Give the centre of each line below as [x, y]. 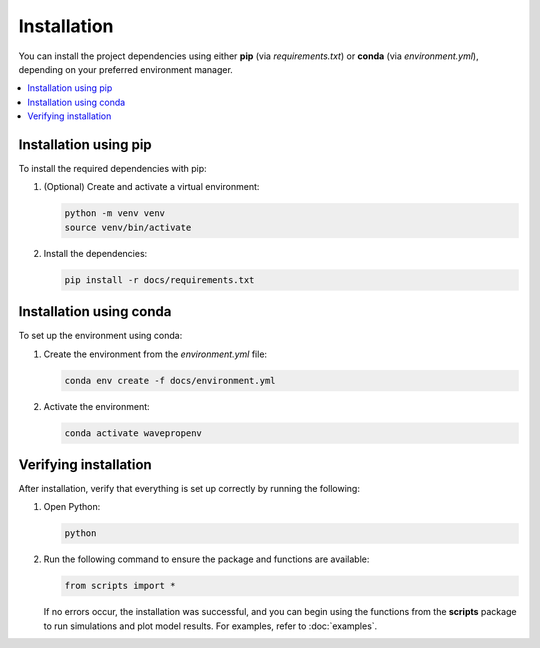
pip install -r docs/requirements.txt [159, 279]
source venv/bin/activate [128, 227]
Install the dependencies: [95, 253]
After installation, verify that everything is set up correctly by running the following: [189, 489]
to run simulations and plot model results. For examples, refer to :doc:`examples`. [210, 626]
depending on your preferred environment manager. [126, 69]
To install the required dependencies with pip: [112, 169]
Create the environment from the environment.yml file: [155, 354]
